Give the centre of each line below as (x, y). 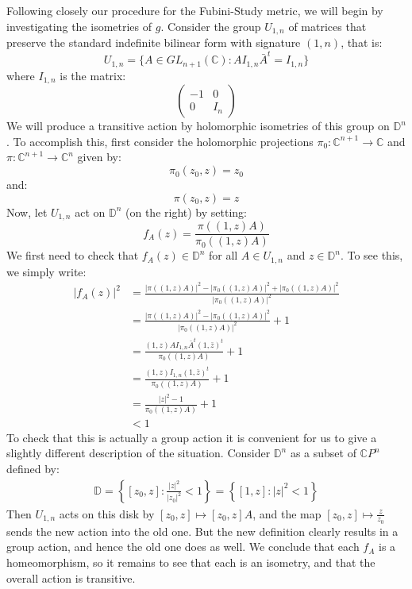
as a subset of (323, 453)
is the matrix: (93, 75)
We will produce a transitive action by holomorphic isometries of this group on (198, 126)
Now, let (27, 212)
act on (90, 212)
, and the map (287, 513)
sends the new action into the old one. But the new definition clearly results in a (202, 531)
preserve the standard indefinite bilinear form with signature (154, 42)
